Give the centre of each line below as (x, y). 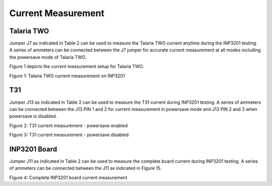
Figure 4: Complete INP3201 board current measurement (68, 177)
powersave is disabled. (33, 116)
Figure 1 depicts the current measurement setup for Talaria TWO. (77, 67)
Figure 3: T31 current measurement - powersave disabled (69, 135)
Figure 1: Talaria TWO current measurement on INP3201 (67, 76)
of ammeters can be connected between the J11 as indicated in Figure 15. (85, 168)
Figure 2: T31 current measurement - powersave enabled (69, 126)
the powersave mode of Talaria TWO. (48, 57)
